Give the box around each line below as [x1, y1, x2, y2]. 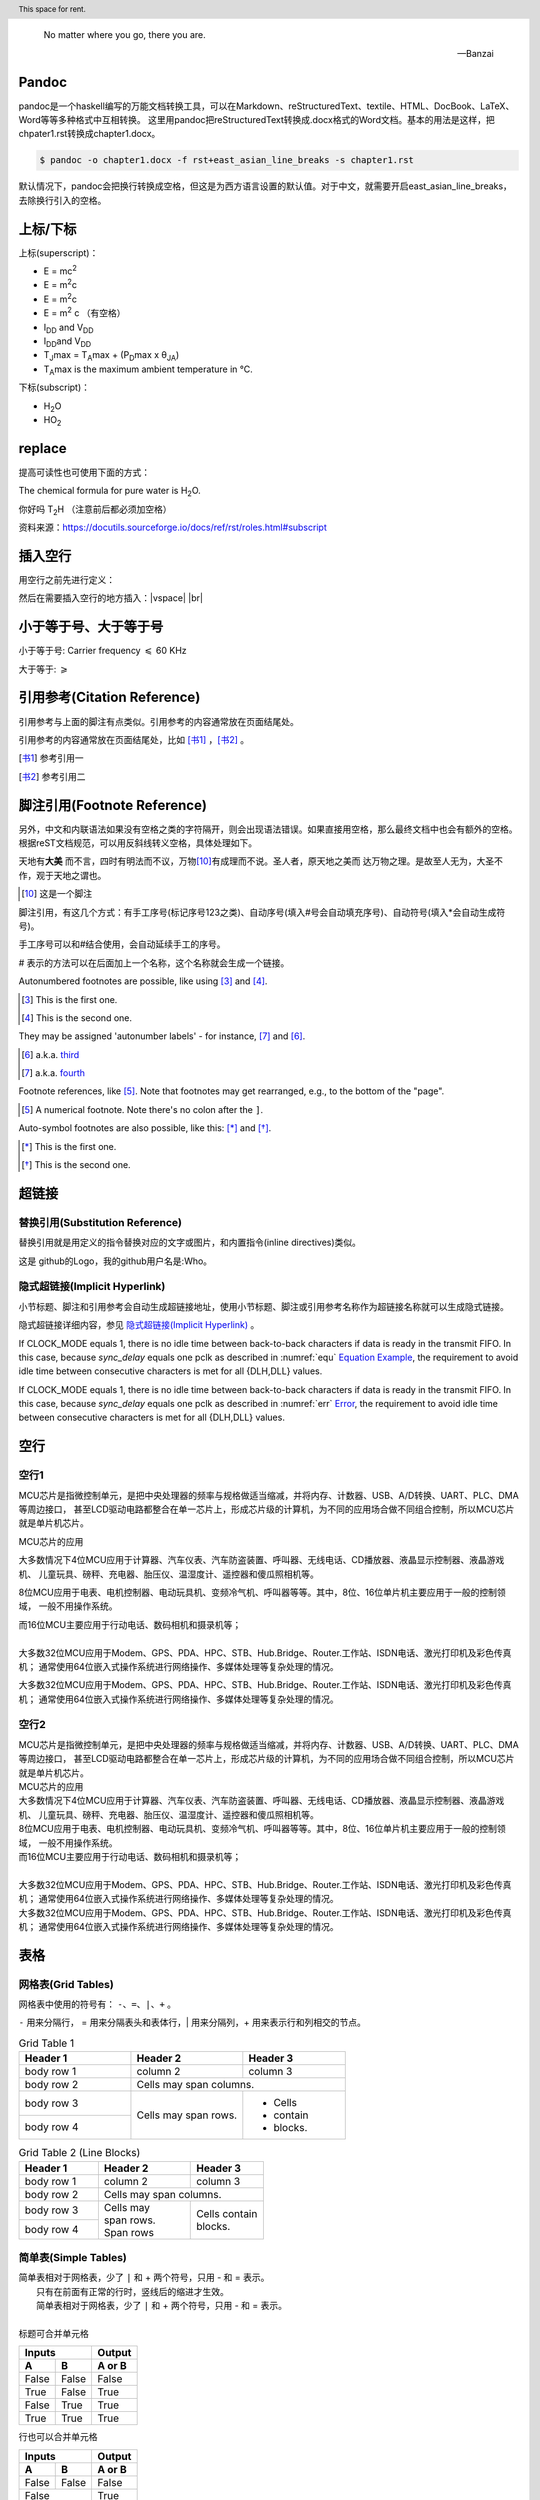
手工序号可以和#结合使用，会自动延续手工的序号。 [18, 938, 226, 950]
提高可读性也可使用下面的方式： [18, 466, 150, 478]
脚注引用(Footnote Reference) [18, 796, 207, 814]
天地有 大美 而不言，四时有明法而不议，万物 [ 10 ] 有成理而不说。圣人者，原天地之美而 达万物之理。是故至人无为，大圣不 [18, 855, 504, 867]
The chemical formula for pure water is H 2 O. [18, 485, 202, 499]
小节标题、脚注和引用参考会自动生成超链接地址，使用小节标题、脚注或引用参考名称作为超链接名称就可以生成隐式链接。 [18, 1300, 509, 1312]
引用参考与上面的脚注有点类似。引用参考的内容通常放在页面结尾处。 [18, 715, 299, 727]
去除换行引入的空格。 [18, 194, 107, 206]
